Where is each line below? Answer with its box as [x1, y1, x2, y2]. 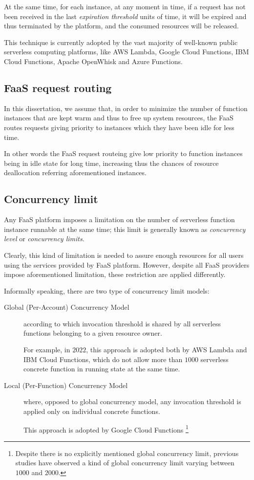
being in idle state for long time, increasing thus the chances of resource [4, 158, 219, 168]
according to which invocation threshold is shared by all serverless [23, 318, 221, 328]
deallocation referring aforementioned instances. [4, 167, 147, 178]
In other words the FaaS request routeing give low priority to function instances [4, 148, 243, 159]
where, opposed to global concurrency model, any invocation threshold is [23, 396, 241, 407]
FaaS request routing [4, 80, 112, 95]
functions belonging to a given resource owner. [23, 328, 162, 338]
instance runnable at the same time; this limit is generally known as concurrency [4, 224, 246, 234]
